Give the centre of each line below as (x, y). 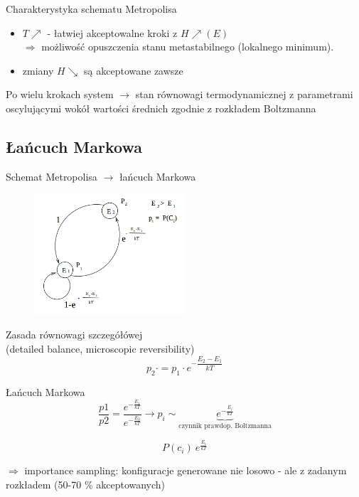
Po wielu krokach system (60, 94)
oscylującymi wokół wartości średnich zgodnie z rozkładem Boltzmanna (161, 108)
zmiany (38, 70)
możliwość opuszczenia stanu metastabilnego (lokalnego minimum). (188, 47)
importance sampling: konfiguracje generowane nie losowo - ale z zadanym (186, 470)
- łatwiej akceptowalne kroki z (112, 32)
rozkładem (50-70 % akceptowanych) (86, 484)
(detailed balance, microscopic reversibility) (100, 348)
